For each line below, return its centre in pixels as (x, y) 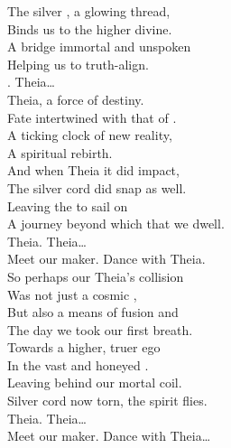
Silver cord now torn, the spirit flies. (107, 401)
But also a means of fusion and (93, 312)
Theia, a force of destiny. (76, 99)
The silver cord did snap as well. (97, 187)
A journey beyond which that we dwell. (116, 224)
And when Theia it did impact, (93, 170)
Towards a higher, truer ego (84, 347)
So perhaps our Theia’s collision (96, 276)
